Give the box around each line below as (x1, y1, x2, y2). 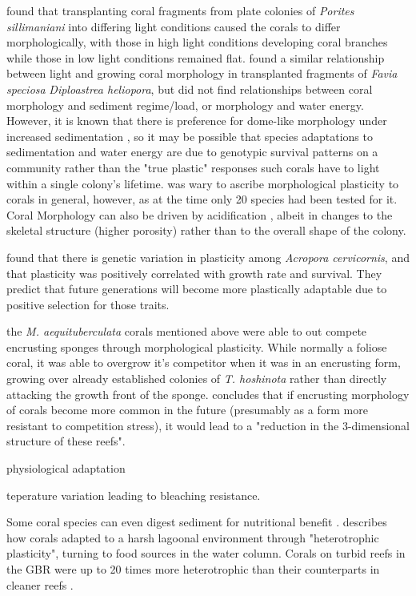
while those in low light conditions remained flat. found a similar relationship (6, 49, 385, 66)
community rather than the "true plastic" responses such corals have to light (6, 159, 380, 175)
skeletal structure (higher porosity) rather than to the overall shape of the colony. (6, 222, 406, 239)
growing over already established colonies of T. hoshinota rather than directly (6, 370, 387, 387)
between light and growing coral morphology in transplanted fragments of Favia (6, 65, 398, 82)
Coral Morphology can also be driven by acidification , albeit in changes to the (6, 206, 393, 223)
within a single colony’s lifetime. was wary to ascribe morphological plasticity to (6, 175, 399, 191)
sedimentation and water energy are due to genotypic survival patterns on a (6, 143, 378, 160)
